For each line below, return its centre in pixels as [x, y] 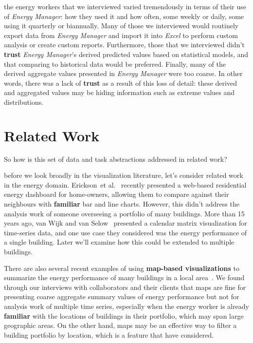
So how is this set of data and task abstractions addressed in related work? [116, 159]
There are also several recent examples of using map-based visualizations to [122, 268]
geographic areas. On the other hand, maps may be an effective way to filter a [120, 325]
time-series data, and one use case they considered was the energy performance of [126, 232]
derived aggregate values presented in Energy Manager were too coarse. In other [123, 73]
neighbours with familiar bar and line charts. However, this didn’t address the [122, 204]
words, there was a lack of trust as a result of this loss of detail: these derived [120, 83]
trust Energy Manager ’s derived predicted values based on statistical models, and [126, 54]
